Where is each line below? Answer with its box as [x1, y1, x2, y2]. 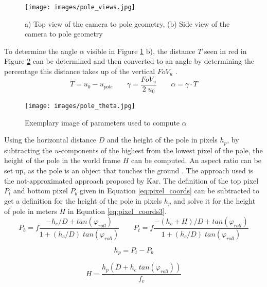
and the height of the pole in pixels [107, 134, 218, 145]
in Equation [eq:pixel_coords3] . [67, 206, 167, 217]
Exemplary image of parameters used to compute [25, 117, 180, 128]
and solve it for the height [173, 195, 256, 206]
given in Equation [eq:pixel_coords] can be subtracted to [80, 185, 260, 196]
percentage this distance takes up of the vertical [4, 66, 155, 77]
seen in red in [204, 45, 247, 56]
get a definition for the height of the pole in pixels [4, 195, 162, 206]
